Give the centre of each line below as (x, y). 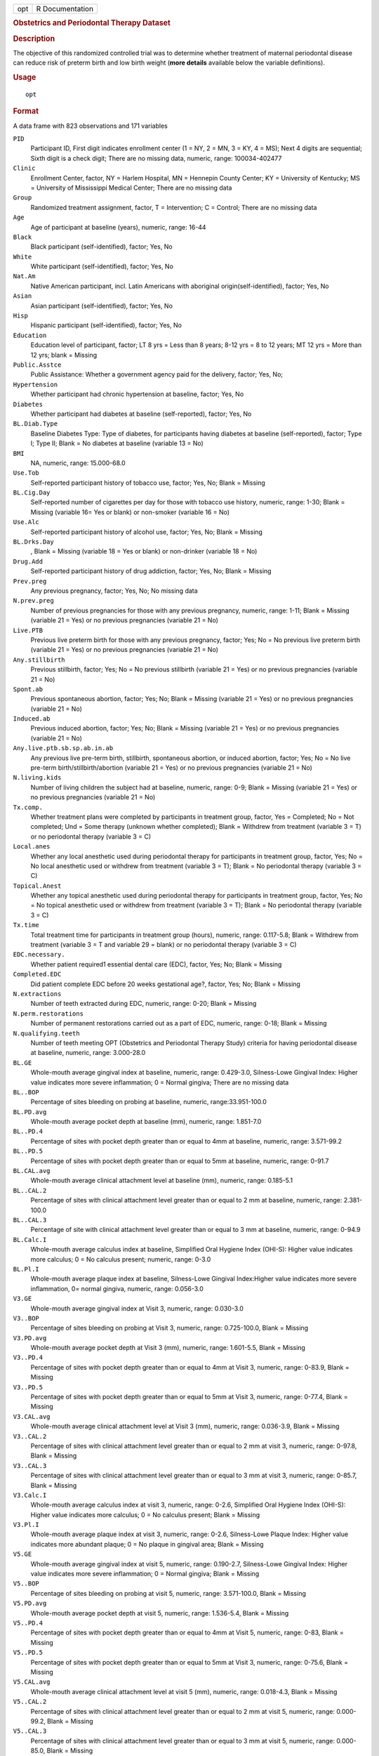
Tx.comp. (28, 807)
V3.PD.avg (30, 1338)
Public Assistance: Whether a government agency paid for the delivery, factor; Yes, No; (157, 374)
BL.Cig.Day (32, 493)
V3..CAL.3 (30, 1466)
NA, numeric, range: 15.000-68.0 (78, 463)
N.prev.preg (33, 601)
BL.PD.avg (30, 1112)
